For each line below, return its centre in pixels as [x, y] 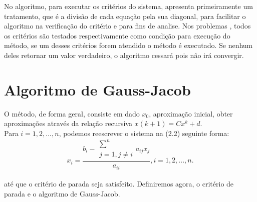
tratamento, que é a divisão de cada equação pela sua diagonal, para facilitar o [125, 16]
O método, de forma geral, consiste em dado [72, 113]
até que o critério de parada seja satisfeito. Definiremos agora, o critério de [119, 184]
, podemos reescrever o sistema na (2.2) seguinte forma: [144, 133]
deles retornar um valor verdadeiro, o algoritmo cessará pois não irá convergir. [124, 55]
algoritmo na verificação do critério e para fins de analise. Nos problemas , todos [127, 26]
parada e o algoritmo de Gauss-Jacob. [62, 193]
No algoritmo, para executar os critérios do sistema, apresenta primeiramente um [128, 6]
